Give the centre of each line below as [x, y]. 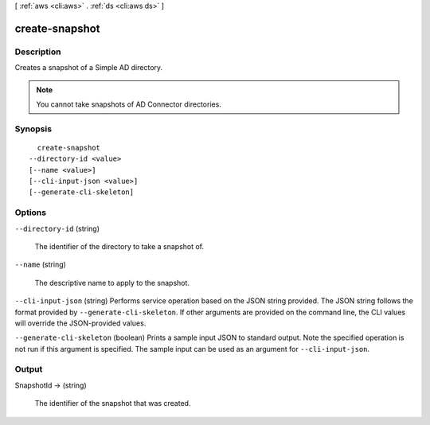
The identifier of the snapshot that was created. [113, 404]
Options [31, 212]
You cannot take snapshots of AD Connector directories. [129, 104]
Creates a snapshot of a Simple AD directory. [89, 68]
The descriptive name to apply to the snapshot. [112, 283]
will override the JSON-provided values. [80, 323]
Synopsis [33, 129]
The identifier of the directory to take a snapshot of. [119, 246]
